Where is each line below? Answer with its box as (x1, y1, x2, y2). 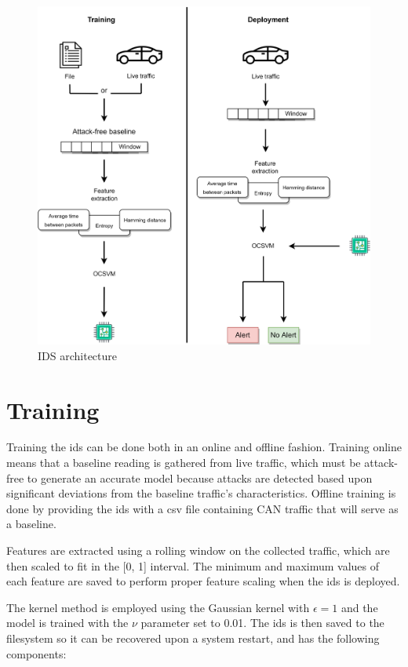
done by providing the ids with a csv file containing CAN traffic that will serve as (6, 500, 399, 516)
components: (6, 645, 67, 662)
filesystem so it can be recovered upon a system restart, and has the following (6, 630, 380, 646)
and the (341, 599, 378, 615)
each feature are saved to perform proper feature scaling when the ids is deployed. (6, 573, 400, 589)
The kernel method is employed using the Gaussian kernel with (6, 599, 310, 615)
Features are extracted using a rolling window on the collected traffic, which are (6, 542, 390, 559)
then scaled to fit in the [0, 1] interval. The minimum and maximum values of (6, 557, 380, 574)
